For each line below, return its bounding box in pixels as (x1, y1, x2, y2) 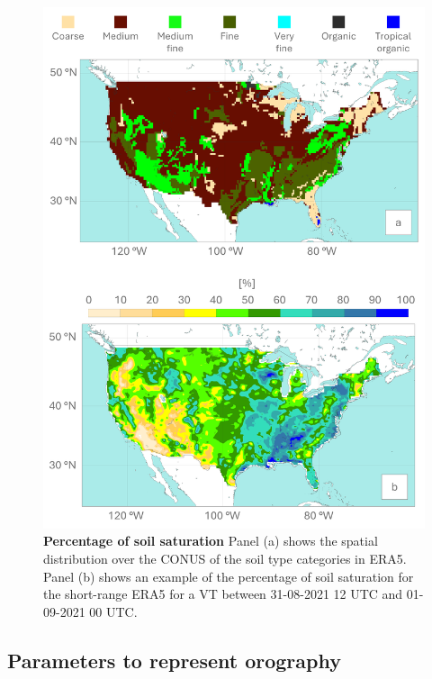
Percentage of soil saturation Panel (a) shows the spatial (43, 531, 378, 550)
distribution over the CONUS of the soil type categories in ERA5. (43, 549, 407, 568)
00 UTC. (89, 602, 138, 620)
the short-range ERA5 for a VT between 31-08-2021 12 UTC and (43, 584, 403, 603)
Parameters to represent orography (7, 646, 341, 674)
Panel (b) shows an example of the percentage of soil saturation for (43, 566, 414, 585)
